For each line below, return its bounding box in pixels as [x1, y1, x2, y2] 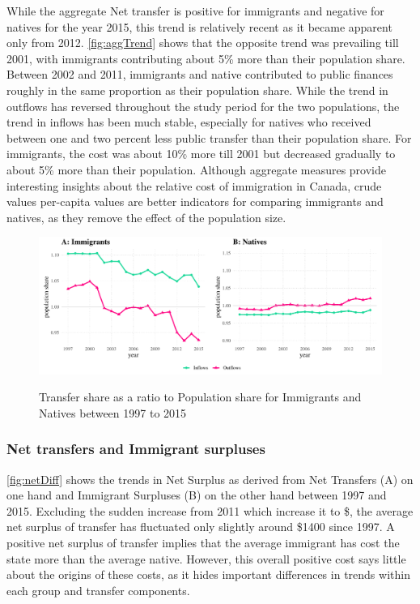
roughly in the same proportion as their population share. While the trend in [6, 81, 388, 98]
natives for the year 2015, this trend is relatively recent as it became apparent [6, 18, 392, 35]
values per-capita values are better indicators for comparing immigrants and [6, 193, 384, 210]
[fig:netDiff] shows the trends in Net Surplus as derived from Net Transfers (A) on [6, 470, 414, 487]
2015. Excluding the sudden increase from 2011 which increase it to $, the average [6, 502, 414, 519]
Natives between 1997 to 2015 [39, 404, 187, 421]
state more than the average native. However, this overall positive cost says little [6, 550, 406, 567]
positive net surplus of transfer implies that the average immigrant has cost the [6, 534, 400, 551]
